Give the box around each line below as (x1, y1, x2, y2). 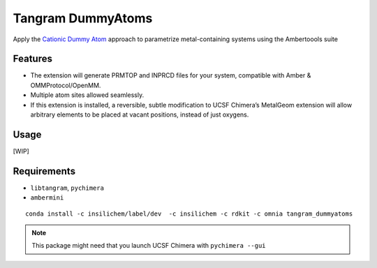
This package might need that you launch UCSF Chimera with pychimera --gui (31, 241, 266, 250)
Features (13, 53, 52, 65)
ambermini (30, 194, 64, 202)
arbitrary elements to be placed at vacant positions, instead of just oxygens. (30, 110, 249, 119)
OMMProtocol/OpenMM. (30, 81, 101, 89)
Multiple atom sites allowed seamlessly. (30, 91, 145, 99)
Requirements (13, 165, 76, 177)
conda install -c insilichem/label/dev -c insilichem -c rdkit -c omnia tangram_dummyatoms (25, 209, 353, 218)
